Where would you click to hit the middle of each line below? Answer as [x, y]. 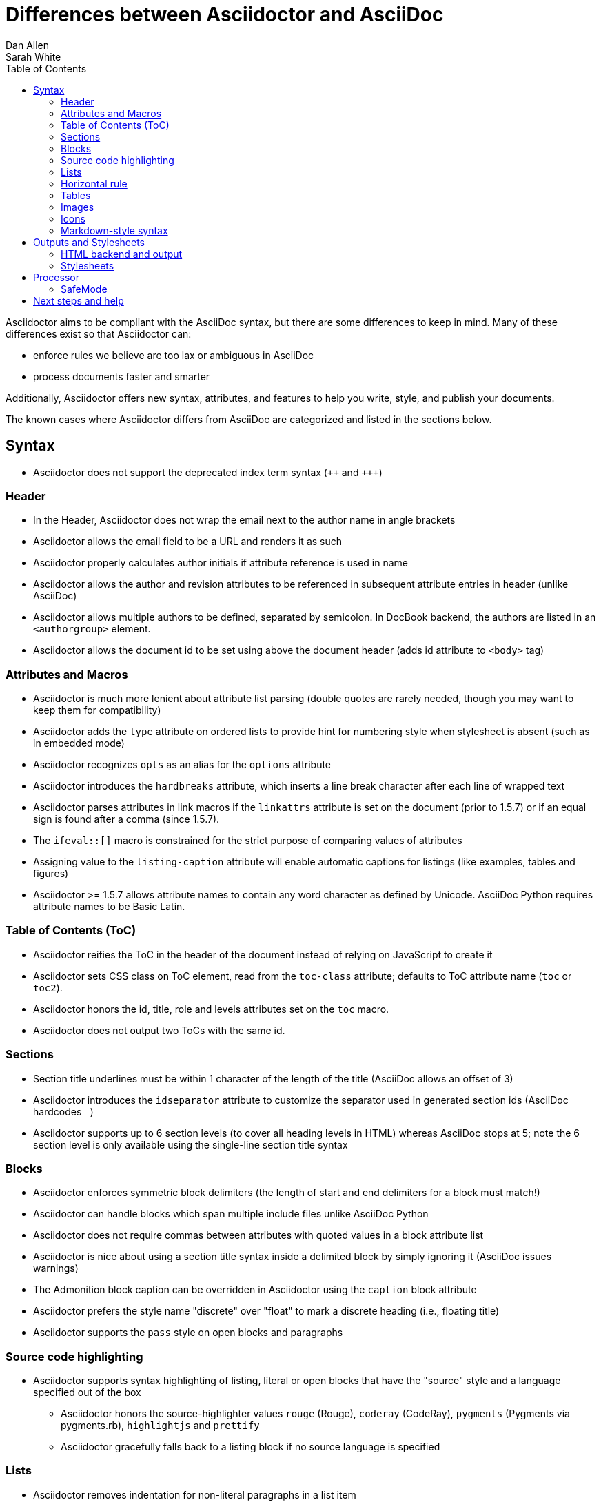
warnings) [56, 1268]
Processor [56, 277]
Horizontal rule [94, 183]
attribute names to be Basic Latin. [109, 907]
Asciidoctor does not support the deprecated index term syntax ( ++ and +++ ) [208, 472]
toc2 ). [48, 987]
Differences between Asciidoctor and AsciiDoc [225, 14]
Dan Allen [28, 45]
